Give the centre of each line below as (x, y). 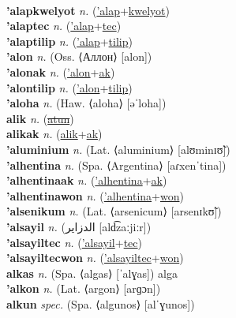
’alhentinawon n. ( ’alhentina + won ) (95, 195)
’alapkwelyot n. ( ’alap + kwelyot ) (88, 10)
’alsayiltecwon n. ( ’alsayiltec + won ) (95, 258)
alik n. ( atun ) (40, 118)
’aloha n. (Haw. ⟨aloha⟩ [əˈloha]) (86, 103)
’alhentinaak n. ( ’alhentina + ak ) (87, 180)
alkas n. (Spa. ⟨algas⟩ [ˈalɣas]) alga (92, 273)
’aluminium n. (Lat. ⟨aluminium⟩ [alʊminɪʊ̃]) (118, 149)
